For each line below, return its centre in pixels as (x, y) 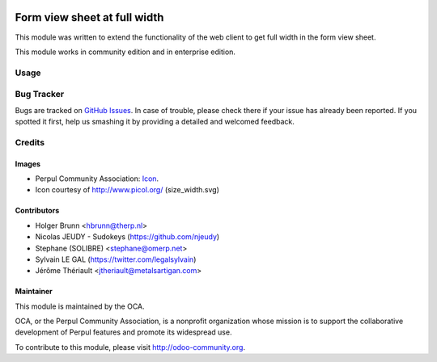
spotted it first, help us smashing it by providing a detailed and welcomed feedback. (155, 122)
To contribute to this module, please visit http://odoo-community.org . (130, 347)
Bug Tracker (40, 95)
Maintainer (34, 292)
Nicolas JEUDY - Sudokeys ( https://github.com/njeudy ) (127, 237)
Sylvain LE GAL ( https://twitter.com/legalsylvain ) (116, 259)
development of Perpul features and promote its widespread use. (123, 332)
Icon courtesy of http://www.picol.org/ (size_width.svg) (127, 190)
